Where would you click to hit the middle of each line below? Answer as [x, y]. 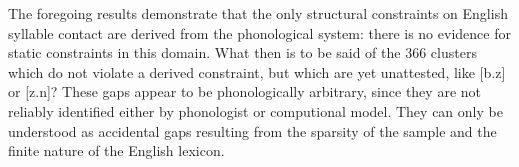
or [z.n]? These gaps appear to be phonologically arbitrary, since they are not [244, 91]
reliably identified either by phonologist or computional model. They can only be [255, 110]
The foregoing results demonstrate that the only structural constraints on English [258, 13]
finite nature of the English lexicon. [116, 150]
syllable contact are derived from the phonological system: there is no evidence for [259, 32]
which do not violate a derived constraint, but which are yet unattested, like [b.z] [257, 71]
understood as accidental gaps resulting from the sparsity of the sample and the [252, 130]
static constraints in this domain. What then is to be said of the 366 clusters [242, 52]
